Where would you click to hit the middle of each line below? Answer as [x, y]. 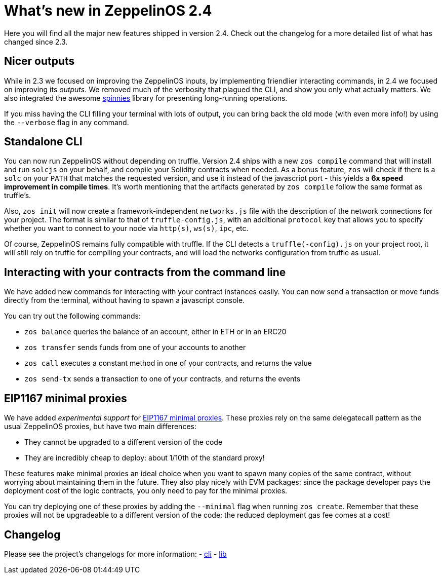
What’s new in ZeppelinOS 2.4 [108, 11]
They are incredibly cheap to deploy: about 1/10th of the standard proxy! [145, 458]
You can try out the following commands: [73, 316]
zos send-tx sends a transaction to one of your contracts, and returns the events [163, 379]
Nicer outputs [39, 61]
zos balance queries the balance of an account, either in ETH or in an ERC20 [155, 332]
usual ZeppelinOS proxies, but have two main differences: [100, 427]
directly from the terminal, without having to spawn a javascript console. [125, 300]
